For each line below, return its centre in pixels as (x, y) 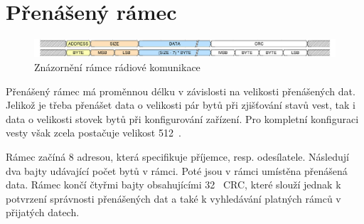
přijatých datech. (43, 212)
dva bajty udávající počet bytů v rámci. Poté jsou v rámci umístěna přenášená (177, 170)
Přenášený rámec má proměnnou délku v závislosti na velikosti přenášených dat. (181, 91)
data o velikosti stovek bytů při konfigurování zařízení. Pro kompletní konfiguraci (182, 118)
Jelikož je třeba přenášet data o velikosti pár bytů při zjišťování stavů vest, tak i (181, 105)
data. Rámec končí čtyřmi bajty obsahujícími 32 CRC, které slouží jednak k (173, 185)
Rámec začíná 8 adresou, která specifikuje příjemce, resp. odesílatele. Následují (177, 156)
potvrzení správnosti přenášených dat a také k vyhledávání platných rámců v (173, 198)
